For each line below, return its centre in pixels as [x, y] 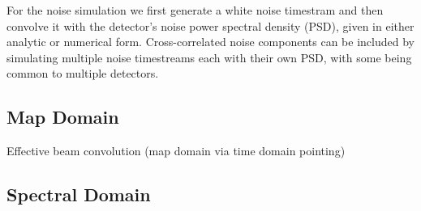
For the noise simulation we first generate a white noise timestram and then [195, 10]
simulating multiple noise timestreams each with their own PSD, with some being [209, 57]
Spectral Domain [79, 194]
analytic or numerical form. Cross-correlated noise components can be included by [210, 42]
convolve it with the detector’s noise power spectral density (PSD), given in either [210, 25]
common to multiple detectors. [83, 73]
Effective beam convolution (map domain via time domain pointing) [176, 151]
